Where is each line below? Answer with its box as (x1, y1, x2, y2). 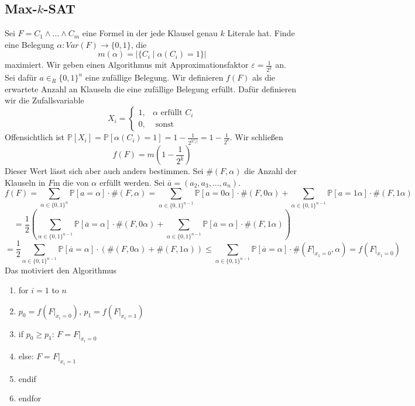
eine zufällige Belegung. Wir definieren (85, 71, 224, 84)
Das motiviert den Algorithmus (5, 264, 116, 276)
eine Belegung (5, 38, 54, 50)
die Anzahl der (244, 165, 297, 177)
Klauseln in (5, 176, 46, 188)
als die (252, 71, 276, 84)
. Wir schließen (229, 131, 283, 143)
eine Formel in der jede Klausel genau (82, 27, 218, 39)
